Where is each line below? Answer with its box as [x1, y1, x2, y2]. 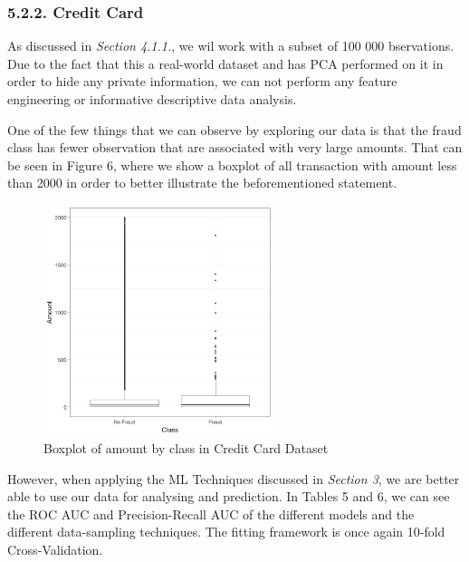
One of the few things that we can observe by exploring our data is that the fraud [7, 120, 462, 139]
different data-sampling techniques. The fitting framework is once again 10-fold [7, 522, 445, 541]
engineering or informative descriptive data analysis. [7, 90, 297, 108]
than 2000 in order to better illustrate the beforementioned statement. [7, 173, 397, 192]
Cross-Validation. [7, 539, 103, 558]
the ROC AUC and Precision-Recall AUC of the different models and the [7, 504, 415, 523]
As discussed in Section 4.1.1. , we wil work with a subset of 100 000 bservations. [7, 36, 455, 55]
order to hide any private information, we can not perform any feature [7, 72, 397, 91]
